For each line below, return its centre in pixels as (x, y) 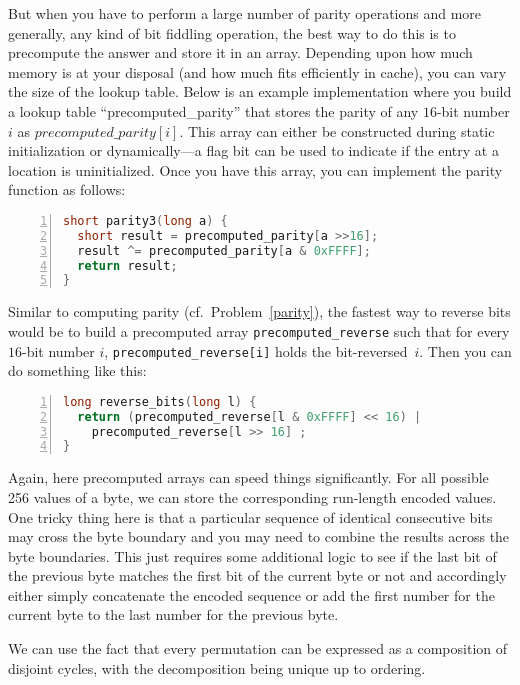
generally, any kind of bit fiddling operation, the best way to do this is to (232, 32)
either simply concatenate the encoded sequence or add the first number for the (251, 594)
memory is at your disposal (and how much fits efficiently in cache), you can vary (257, 71)
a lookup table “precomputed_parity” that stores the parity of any (213, 110)
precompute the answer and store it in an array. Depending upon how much (240, 52)
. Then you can (465, 350)
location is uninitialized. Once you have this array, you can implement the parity (255, 169)
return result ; (127, 265)
